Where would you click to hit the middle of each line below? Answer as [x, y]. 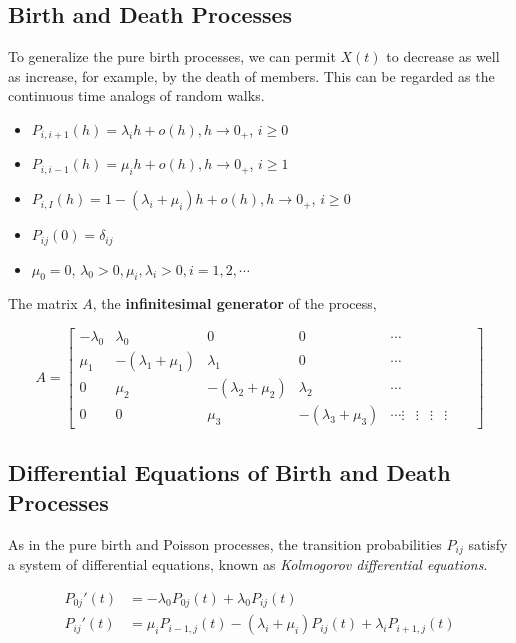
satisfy [488, 543]
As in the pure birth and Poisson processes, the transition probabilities [225, 543]
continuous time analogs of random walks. [136, 95]
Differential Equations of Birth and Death [229, 472]
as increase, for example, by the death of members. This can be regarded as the [251, 75]
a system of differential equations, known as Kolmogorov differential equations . [248, 564]
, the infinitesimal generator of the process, [234, 303]
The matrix [43, 303]
